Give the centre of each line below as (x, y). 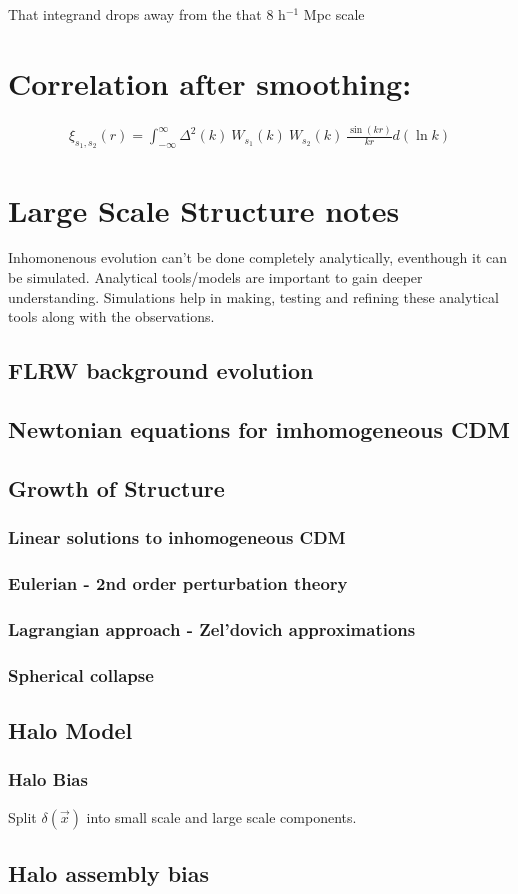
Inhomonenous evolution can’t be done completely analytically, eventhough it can (258, 257)
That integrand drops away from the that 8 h (147, 14)
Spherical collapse (81, 674)
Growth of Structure (116, 487)
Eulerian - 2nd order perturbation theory (178, 582)
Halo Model (70, 729)
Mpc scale (334, 14)
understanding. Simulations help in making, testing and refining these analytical (253, 296)
